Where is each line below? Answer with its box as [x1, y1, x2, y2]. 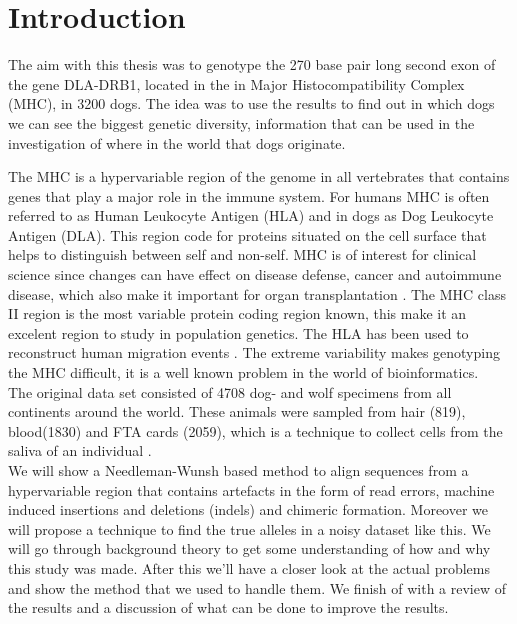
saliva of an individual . [8, 440, 152, 461]
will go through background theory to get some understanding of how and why [8, 538, 491, 559]
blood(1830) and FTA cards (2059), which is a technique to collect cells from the [8, 420, 503, 441]
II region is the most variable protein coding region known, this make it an [8, 303, 467, 324]
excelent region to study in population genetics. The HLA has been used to [8, 322, 469, 343]
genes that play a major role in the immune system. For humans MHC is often [8, 185, 490, 206]
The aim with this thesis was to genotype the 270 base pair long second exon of [8, 54, 496, 75]
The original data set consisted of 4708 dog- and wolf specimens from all [8, 381, 452, 402]
